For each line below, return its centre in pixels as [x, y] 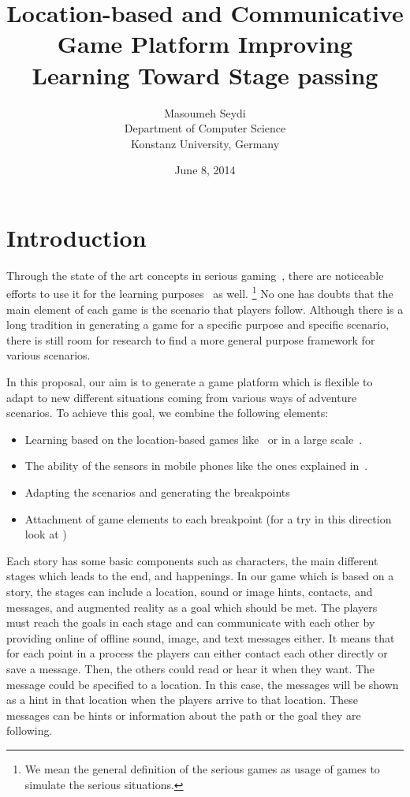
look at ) [46, 534]
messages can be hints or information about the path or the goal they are [184, 715]
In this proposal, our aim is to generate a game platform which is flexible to [190, 382]
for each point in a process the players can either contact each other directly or [197, 653]
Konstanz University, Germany [205, 143]
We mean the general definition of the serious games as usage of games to [202, 768]
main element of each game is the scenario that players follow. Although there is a [205, 309]
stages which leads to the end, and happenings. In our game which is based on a [200, 576]
